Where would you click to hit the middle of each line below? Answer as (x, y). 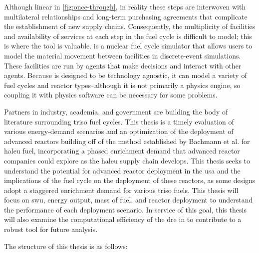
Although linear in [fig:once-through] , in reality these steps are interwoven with (125, 6)
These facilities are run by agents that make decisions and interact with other (123, 65)
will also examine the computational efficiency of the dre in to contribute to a (123, 219)
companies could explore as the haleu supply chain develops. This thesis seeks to (127, 160)
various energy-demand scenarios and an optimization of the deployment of (119, 131)
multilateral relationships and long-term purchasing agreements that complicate (126, 16)
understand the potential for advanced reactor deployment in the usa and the (122, 170)
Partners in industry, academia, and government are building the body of (116, 111)
